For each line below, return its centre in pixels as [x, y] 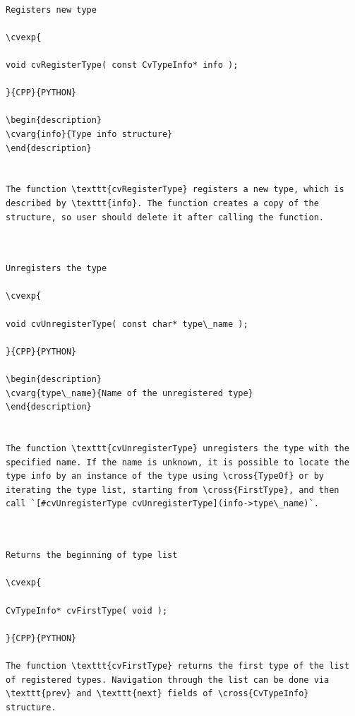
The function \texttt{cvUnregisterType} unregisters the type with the [177, 448]
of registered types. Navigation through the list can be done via [168, 680]
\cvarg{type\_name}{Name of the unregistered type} [130, 393]
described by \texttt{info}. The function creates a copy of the [162, 203]
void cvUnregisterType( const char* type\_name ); [127, 324]
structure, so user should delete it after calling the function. [165, 217]
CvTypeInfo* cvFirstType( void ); [87, 610]
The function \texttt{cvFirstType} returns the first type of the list [177, 666]
